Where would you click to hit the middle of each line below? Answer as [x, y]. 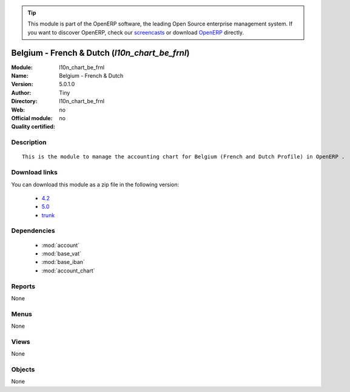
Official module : [32, 118]
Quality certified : [33, 127]
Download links [34, 172]
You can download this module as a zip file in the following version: [95, 184]
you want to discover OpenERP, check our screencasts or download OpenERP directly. [136, 32]
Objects [23, 369]
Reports [23, 286]
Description [29, 143]
